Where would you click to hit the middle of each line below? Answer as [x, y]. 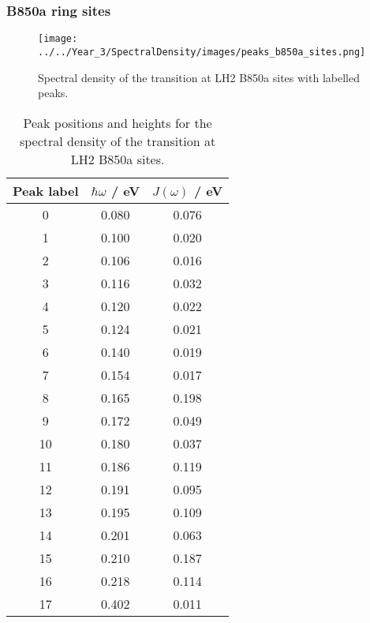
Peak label [46, 190]
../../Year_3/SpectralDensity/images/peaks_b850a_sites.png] [202, 52]
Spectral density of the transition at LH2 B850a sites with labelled [199, 77]
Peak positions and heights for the [118, 122]
